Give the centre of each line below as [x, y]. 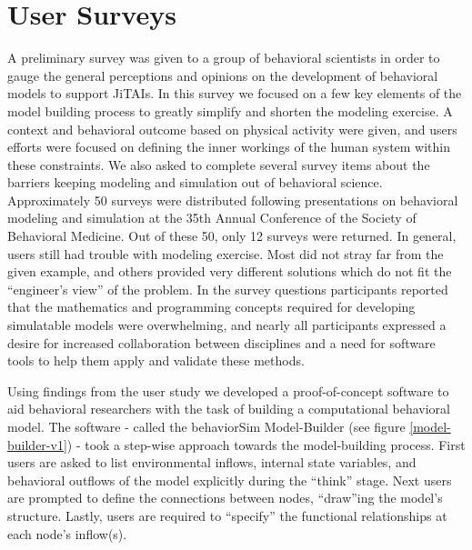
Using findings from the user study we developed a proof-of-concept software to [228, 390]
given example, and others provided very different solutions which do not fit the [230, 271]
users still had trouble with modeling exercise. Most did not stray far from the [226, 253]
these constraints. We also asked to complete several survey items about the [219, 164]
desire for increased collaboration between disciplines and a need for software [221, 342]
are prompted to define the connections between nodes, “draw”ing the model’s [225, 498]
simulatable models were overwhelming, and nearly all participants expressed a [227, 325]
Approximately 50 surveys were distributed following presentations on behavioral [233, 200]
